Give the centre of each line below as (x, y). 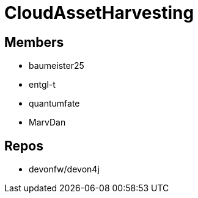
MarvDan (47, 122)
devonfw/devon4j (64, 169)
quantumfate (54, 104)
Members (34, 42)
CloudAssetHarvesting (99, 13)
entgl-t (42, 85)
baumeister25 (57, 66)
